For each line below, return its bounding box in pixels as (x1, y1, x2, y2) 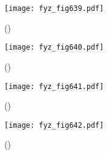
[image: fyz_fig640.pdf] (4, 43, 104, 52)
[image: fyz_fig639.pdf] (4, 4, 104, 13)
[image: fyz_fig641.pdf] (4, 82, 104, 91)
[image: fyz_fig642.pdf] (4, 120, 104, 130)
